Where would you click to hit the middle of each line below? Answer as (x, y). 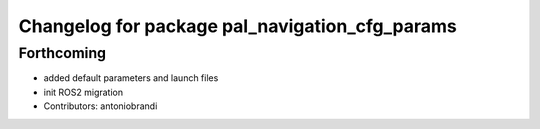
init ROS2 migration (83, 92)
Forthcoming (62, 53)
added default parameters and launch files (131, 78)
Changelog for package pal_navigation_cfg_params (237, 26)
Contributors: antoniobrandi (100, 106)
